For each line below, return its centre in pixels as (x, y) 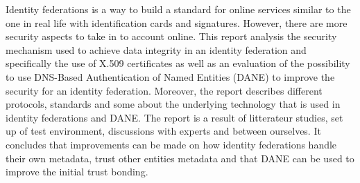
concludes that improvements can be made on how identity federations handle (171, 144)
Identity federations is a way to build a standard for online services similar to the (178, 9)
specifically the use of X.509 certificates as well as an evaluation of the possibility (178, 63)
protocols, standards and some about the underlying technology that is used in (173, 104)
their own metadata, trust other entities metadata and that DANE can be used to (180, 158)
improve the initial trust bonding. (77, 172)
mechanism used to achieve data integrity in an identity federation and (156, 49)
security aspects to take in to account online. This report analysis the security (171, 36)
